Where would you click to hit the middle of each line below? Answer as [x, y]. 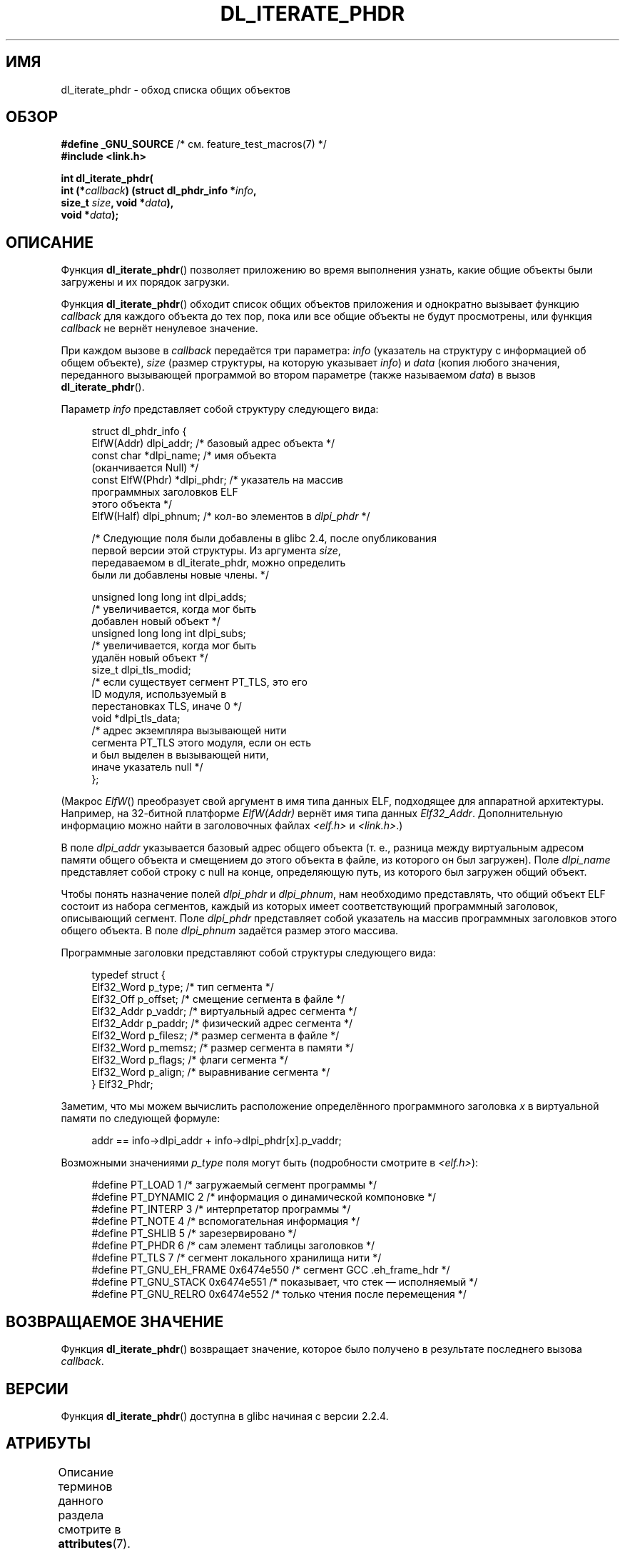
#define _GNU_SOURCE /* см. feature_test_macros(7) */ [194, 144]
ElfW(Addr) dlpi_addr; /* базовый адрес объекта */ [213, 444]
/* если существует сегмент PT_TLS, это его [199, 682]
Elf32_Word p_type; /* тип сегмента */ [183, 987]
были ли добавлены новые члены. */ [180, 575]
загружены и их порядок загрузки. [145, 282]
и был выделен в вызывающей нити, [180, 755]
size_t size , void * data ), [117, 203]
